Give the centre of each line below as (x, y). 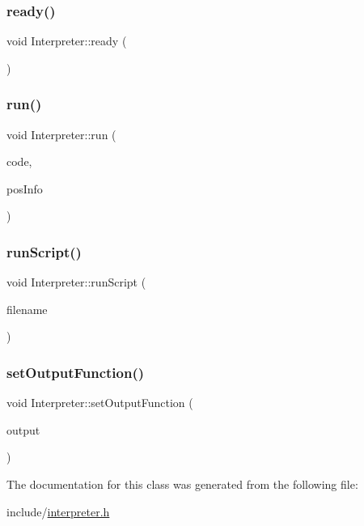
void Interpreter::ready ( (67, 41)
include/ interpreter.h (58, 511)
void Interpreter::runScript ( (76, 282)
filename (27, 309)
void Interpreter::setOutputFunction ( (100, 403)
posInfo (25, 188)
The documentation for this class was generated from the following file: (182, 484)
